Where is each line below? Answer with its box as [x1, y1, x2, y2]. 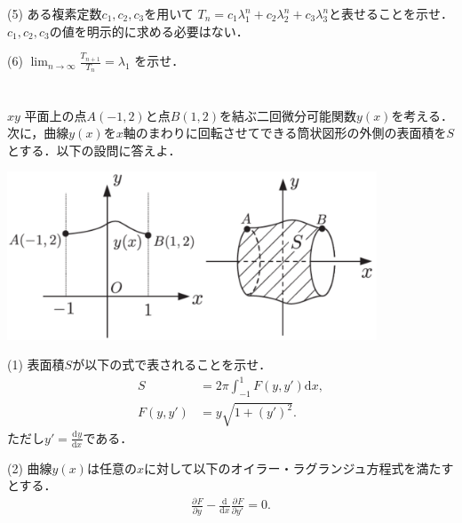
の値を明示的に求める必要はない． [49, 21, 249, 40]
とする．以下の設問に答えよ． [7, 140, 181, 159]
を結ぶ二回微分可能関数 [219, 106, 357, 124]
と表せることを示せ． [329, 4, 454, 22]
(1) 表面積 [7, 355, 65, 374]
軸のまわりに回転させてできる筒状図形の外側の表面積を [123, 123, 447, 142]
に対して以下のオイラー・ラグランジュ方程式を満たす [143, 458, 454, 477]
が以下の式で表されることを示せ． [72, 355, 272, 374]
